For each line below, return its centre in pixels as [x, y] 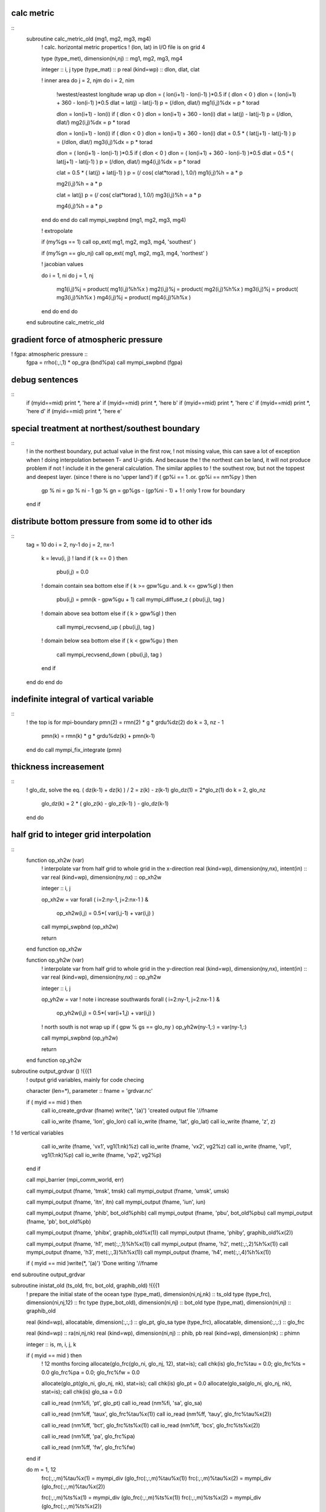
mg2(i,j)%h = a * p [79, 184]
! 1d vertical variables [37, 1132]
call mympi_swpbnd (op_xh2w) [80, 927]
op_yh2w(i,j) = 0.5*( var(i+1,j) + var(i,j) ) [106, 1013]
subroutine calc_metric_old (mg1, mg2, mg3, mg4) [89, 39]
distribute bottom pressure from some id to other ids [112, 522]
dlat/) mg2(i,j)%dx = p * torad [93, 122]
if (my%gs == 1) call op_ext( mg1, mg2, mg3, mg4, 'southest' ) [119, 242]
